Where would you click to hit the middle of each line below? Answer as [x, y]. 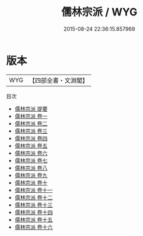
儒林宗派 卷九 [31, 175]
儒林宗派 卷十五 [34, 219]
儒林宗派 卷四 [31, 138]
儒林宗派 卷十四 [34, 212]
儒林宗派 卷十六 [34, 227]
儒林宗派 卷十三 [34, 205]
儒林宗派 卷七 [31, 160]
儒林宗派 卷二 [31, 123]
